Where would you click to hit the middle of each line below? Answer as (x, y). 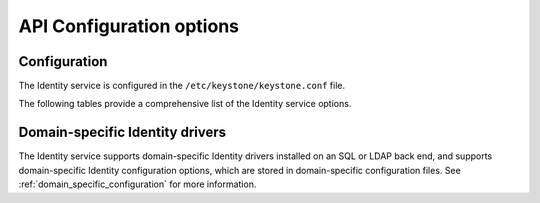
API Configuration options (129, 26)
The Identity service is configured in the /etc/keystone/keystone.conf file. (181, 86)
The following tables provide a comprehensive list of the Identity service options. (185, 104)
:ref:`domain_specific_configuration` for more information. (137, 184)
